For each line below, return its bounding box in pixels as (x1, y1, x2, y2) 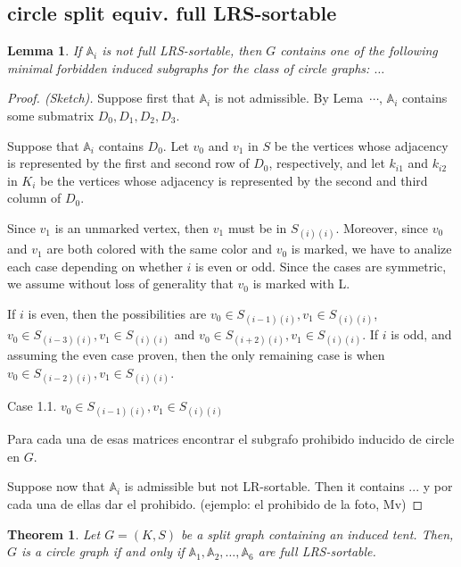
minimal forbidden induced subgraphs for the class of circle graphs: (7, 58, 370, 77)
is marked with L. (252, 274, 350, 293)
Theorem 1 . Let (7, 524, 101, 543)
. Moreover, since (335, 218, 429, 237)
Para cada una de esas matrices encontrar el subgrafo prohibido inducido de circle (7, 429, 455, 448)
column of (7, 188, 62, 207)
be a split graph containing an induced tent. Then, (181, 524, 454, 543)
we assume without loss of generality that (7, 274, 234, 293)
